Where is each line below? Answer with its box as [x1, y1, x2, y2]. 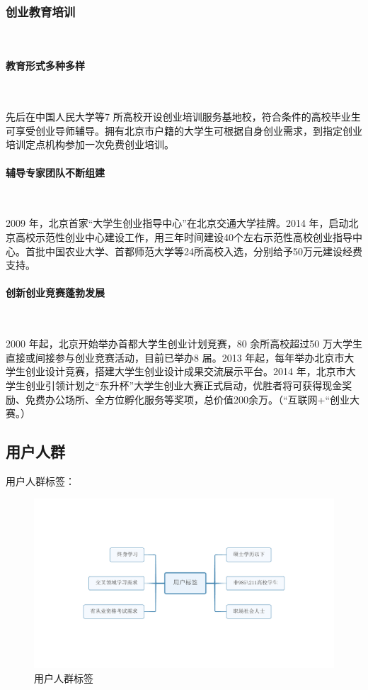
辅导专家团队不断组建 [6, 165, 105, 179]
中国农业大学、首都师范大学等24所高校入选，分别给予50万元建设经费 [45, 243, 362, 258]
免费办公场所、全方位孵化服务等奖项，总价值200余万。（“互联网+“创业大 [25, 391, 360, 406]
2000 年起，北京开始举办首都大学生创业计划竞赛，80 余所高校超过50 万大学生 [6, 336, 362, 351]
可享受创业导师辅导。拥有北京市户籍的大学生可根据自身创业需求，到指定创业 [6, 123, 362, 138]
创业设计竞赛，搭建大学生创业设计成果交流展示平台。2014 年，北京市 [25, 364, 346, 379]
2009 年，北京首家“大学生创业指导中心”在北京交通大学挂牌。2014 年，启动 [6, 216, 349, 230]
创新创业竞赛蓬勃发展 [6, 285, 105, 300]
